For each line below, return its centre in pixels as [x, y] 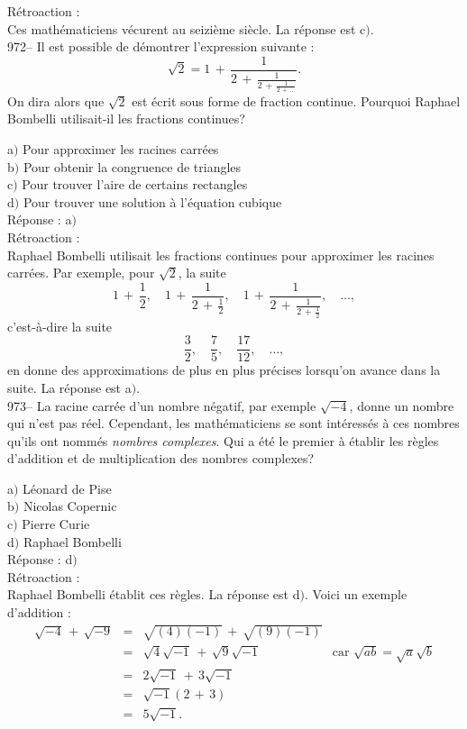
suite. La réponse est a [69, 387]
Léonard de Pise [67, 488]
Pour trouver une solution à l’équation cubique [152, 201]
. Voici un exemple [356, 594]
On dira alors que [56, 100]
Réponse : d [40, 559]
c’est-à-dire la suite [60, 326]
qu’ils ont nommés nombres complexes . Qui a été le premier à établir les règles [223, 440]
